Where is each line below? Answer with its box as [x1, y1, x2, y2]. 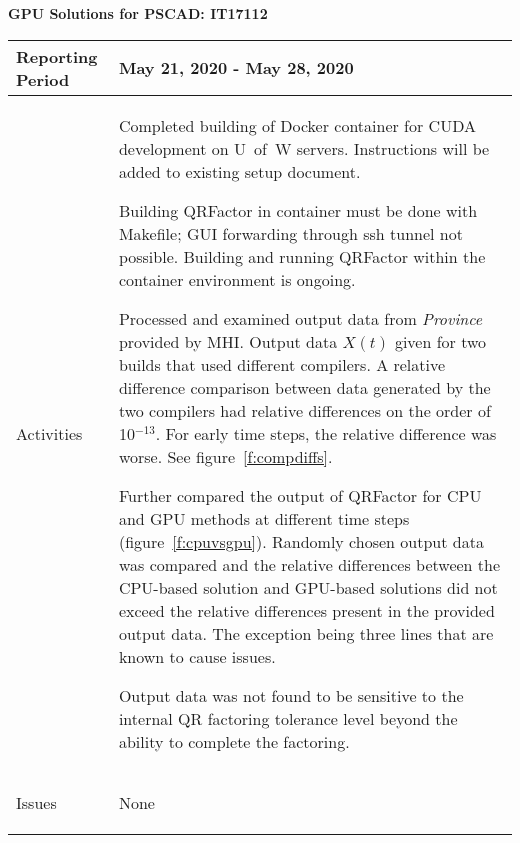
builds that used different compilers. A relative [118, 352, 446, 376]
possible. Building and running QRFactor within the [118, 244, 486, 268]
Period [16, 67, 70, 91]
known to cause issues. [118, 644, 276, 668]
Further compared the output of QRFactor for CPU [118, 483, 482, 507]
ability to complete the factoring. [118, 729, 350, 753]
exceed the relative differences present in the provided [118, 598, 495, 622]
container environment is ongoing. [118, 267, 356, 291]
